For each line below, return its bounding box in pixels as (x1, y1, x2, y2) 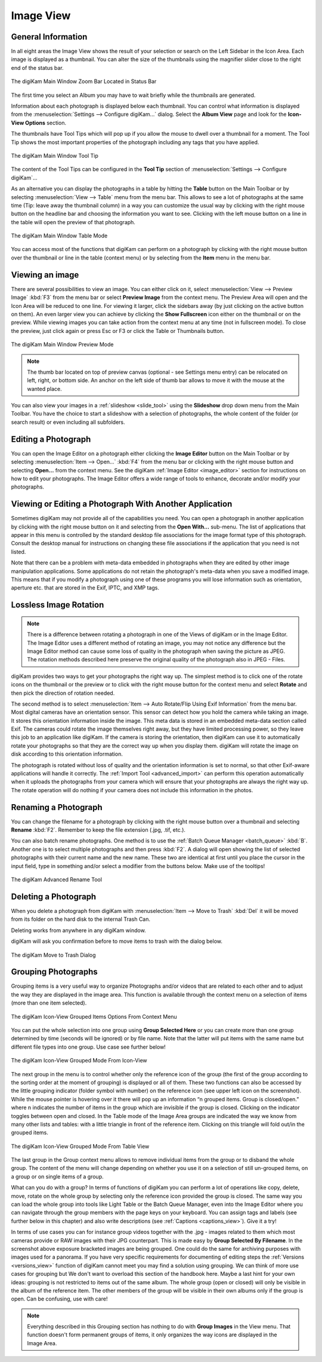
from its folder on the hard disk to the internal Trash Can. (11, 915, 151, 923)
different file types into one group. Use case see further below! (11, 1043, 166, 1050)
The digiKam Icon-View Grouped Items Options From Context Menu (11, 1013, 177, 1020)
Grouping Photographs (11, 967, 98, 977)
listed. (11, 548, 26, 555)
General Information (11, 32, 88, 42)
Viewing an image (11, 270, 79, 280)
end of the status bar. (11, 64, 64, 71)
